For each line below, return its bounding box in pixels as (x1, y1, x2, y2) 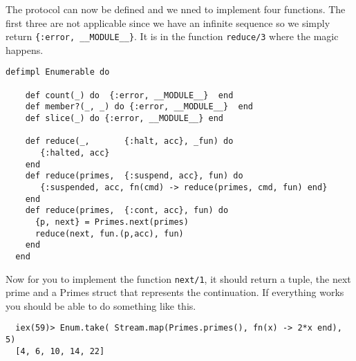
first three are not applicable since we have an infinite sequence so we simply (6, 15, 330, 30)
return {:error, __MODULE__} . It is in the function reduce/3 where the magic (6, 29, 339, 44)
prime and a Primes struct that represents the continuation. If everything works (6, 285, 344, 299)
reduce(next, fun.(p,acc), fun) (35, 228, 184, 239)
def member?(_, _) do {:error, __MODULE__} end (25, 102, 253, 112)
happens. (6, 42, 44, 57)
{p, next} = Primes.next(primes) (35, 216, 189, 227)
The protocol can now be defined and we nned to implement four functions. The (6, 2, 346, 16)
